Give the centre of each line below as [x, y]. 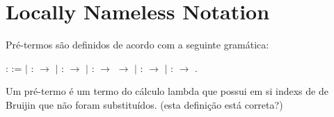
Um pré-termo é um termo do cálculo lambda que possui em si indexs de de [167, 91]
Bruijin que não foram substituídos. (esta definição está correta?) [144, 104]
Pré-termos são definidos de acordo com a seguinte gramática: [137, 45]
